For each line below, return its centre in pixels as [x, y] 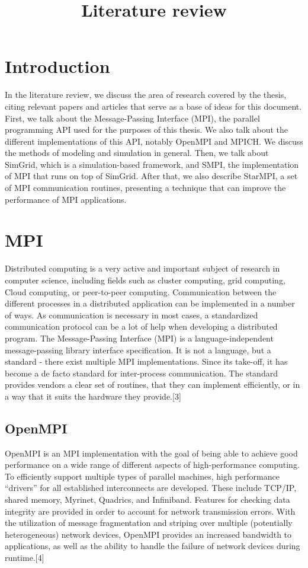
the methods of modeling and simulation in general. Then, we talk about [137, 153]
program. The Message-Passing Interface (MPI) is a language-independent [139, 338]
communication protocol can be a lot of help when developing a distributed [141, 326]
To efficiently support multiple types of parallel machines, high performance [142, 476]
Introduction [57, 66]
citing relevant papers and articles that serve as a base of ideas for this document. [153, 106]
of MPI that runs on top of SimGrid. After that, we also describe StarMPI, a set [151, 176]
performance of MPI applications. [66, 199]
